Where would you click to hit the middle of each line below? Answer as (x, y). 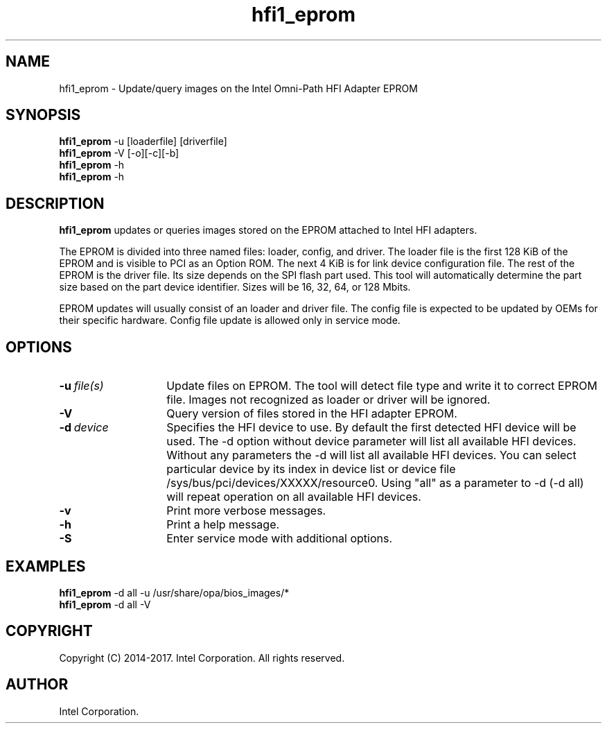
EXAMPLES (46, 566)
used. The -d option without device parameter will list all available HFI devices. (371, 441)
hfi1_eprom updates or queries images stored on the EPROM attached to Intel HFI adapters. (268, 230)
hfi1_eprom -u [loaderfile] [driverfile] (143, 141)
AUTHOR (37, 685)
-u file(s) (81, 386)
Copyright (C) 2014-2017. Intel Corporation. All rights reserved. (202, 658)
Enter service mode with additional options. (280, 539)
